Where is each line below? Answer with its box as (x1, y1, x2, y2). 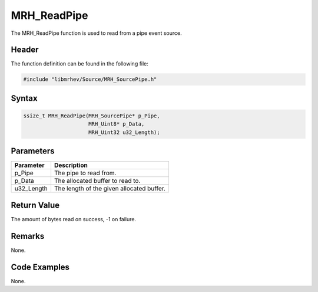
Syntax (11, 93, 38, 103)
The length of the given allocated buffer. (54, 185, 166, 193)
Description (54, 161, 88, 169)
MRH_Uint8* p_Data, (88, 121, 145, 127)
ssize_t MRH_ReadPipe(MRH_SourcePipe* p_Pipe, (23, 113, 160, 119)
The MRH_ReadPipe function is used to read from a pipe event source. (11, 29, 182, 37)
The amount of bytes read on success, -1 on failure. (11, 215, 137, 222)
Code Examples (11, 262, 70, 272)
